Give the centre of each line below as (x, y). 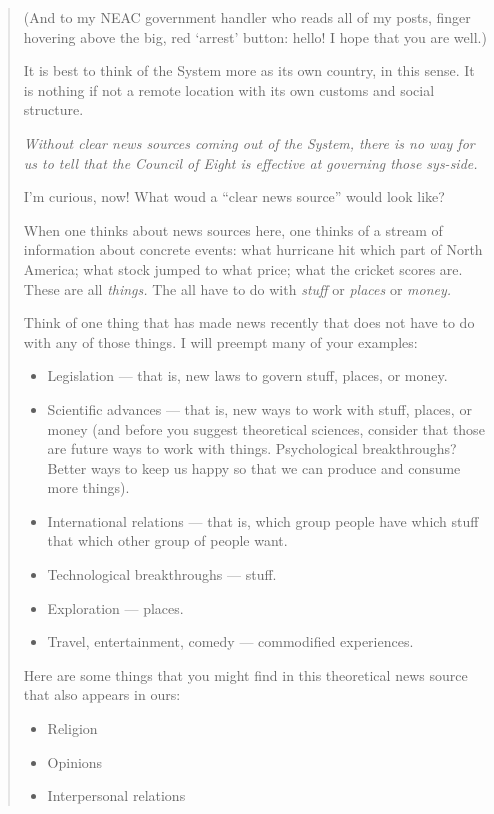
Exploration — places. (115, 607)
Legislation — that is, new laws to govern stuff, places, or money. (247, 375)
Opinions (75, 761)
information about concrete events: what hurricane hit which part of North (253, 249)
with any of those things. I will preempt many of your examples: (220, 341)
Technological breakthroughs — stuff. (162, 574)
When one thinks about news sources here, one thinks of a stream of (233, 229)
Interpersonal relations (116, 795)
